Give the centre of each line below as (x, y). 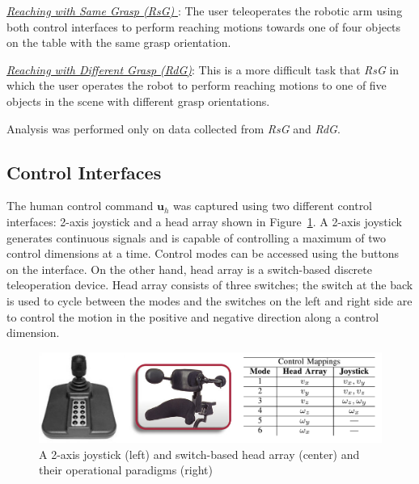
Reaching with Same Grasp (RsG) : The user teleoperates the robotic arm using (205, 11)
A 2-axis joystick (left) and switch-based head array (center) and (199, 454)
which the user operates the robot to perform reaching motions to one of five (197, 85)
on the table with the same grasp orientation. (119, 42)
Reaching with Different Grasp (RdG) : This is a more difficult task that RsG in (203, 69)
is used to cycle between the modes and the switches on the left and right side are (209, 300)
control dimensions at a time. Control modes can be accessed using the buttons (203, 253)
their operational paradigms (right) (126, 470)
